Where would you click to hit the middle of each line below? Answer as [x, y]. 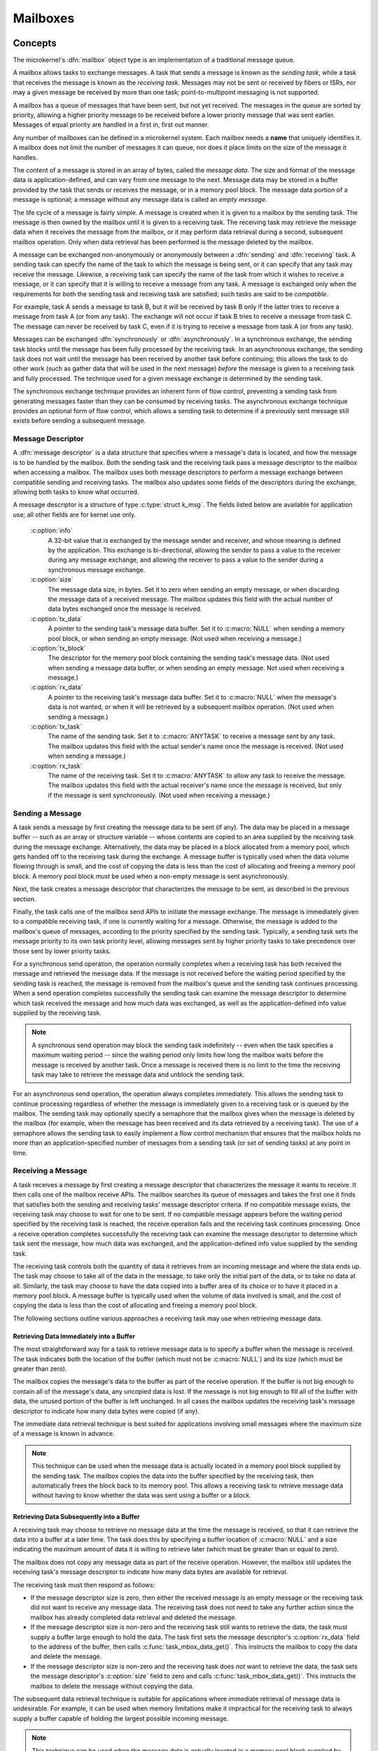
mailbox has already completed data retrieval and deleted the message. [134, 1617]
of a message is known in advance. [64, 1434]
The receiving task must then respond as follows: [84, 1585]
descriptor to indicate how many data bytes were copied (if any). [106, 1411]
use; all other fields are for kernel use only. [75, 514]
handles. [25, 157]
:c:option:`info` [51, 531]
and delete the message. [66, 1656]
